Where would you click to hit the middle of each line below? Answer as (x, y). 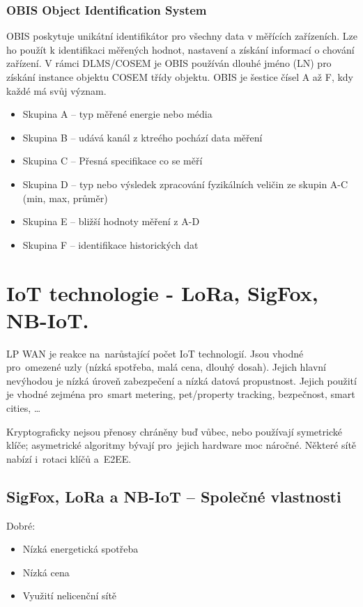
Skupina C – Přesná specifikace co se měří (113, 161)
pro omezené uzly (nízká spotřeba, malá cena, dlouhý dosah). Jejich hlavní (166, 367)
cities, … (24, 408)
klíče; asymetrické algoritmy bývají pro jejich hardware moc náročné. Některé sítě (181, 445)
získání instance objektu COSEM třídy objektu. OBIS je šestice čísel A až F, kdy (180, 77)
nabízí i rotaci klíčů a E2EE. (69, 458)
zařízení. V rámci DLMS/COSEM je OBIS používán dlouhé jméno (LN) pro (169, 63)
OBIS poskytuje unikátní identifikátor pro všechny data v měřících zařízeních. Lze (182, 36)
